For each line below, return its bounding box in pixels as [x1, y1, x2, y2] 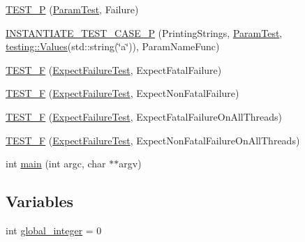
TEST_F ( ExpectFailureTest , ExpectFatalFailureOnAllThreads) [6, 109, 283, 123]
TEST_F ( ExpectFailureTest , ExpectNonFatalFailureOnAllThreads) [6, 133, 300, 147]
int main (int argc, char [6, 156, 106, 171]
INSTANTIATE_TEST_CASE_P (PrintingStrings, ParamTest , [6, 25, 283, 40]
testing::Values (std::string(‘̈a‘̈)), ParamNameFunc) [6, 39, 220, 54]
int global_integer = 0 [6, 222, 102, 237]
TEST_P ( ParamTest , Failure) [6, 2, 139, 16]
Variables [6, 190, 74, 212]
